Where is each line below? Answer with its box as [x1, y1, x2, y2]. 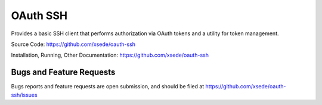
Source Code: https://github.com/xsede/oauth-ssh [11, 41, 136, 48]
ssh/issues [11, 91, 38, 98]
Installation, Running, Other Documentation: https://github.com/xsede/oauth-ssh [11, 51, 209, 59]
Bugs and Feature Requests [11, 67, 116, 78]
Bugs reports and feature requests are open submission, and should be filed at [11, 83, 205, 90]
